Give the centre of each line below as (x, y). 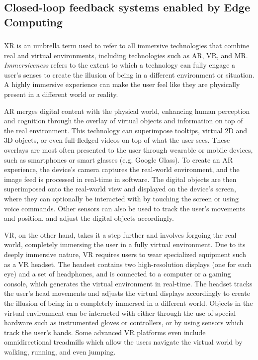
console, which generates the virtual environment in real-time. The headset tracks (128, 283)
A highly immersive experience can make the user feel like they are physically (122, 84)
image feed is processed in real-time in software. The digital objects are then (120, 179)
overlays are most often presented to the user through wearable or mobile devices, (129, 150)
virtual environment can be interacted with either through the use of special (120, 313)
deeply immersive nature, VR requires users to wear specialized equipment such (125, 254)
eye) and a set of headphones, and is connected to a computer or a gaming (118, 274)
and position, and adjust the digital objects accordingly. (89, 218)
